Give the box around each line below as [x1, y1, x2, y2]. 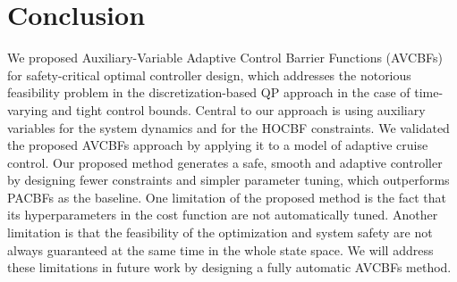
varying [7, 100, 48, 119]
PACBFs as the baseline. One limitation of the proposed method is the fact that [7, 187, 447, 206]
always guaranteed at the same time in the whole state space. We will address [7, 240, 434, 259]
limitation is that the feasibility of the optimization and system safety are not [7, 223, 433, 242]
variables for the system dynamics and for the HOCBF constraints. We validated [7, 118, 450, 137]
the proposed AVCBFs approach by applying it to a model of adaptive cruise [7, 136, 428, 154]
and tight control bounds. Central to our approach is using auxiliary [51, 100, 426, 119]
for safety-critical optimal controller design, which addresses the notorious [7, 65, 411, 84]
